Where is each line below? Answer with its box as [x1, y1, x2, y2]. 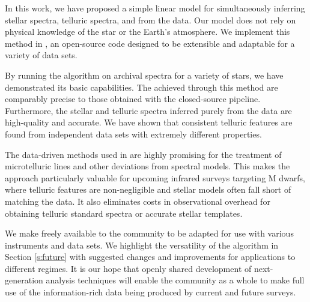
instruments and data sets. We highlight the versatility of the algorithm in [5, 238, 279, 251]
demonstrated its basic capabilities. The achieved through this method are [5, 80, 278, 93]
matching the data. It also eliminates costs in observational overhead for [5, 195, 270, 207]
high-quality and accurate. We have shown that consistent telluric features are [5, 116, 293, 128]
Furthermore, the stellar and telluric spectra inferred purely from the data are [5, 104, 292, 116]
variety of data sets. [5, 49, 77, 61]
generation [5, 274, 43, 286]
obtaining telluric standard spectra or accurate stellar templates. [5, 207, 243, 219]
